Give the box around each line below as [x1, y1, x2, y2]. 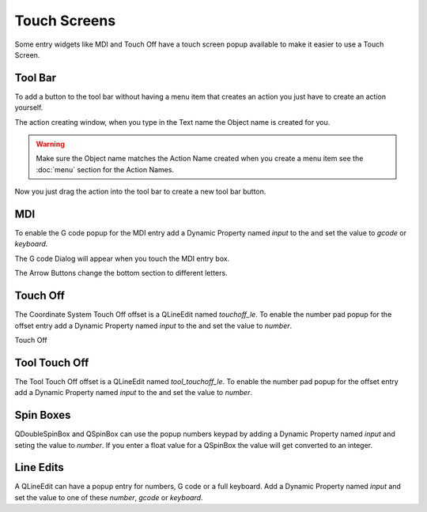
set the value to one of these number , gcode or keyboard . [14, 492, 203, 502]
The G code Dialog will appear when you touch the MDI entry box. [14, 254, 230, 263]
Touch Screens [14, 12, 116, 29]
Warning [36, 139, 65, 149]
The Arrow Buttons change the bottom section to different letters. [14, 269, 229, 278]
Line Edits [14, 461, 65, 474]
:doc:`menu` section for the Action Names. [36, 164, 174, 174]
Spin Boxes [14, 408, 71, 422]
